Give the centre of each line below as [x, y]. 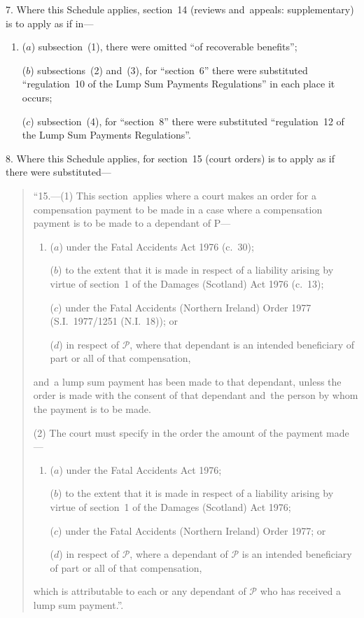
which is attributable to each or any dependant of [140, 591]
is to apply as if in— [50, 23]
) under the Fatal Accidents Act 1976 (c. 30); [156, 246]
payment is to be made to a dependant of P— [132, 223]
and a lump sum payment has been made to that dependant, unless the [187, 381]
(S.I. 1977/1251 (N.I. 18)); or [114, 321]
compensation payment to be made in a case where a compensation [178, 209]
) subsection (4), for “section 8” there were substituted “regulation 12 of [187, 121]
